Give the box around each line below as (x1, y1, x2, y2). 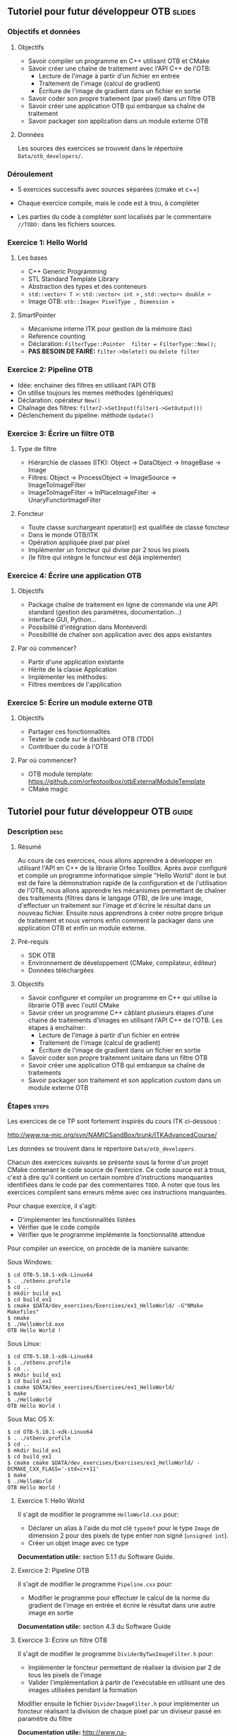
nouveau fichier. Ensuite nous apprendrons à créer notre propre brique (17, 909, 224, 917)
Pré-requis (17, 938, 49, 946)
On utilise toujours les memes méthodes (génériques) (17, 388, 174, 397)
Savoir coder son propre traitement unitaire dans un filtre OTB (28, 1053, 208, 1062)
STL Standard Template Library (28, 275, 119, 283)
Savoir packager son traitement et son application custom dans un (28, 1076, 221, 1084)
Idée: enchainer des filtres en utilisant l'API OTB (17, 381, 157, 389)
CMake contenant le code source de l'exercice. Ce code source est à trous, (7, 1166, 227, 1174)
